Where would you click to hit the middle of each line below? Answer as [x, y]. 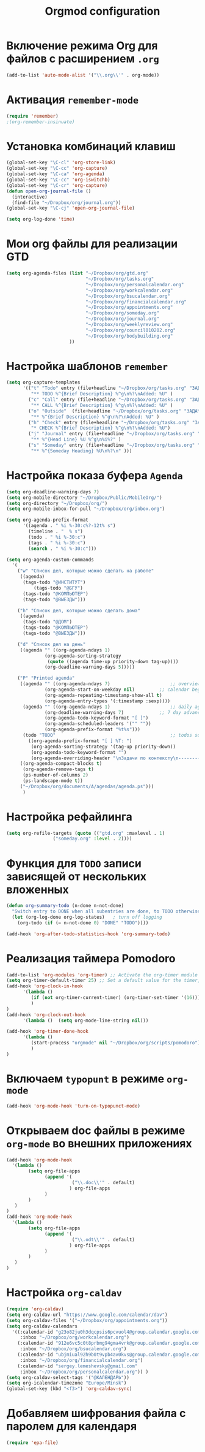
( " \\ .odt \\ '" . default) [103, 1239]
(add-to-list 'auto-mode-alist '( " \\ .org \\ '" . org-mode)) [83, 75]
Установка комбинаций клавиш [91, 146]
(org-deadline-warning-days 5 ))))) [90, 667]
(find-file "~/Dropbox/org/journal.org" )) [67, 203]
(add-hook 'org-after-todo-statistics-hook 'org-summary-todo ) [88, 934]
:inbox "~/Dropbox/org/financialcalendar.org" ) [81, 1360]
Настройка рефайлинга [69, 817]
